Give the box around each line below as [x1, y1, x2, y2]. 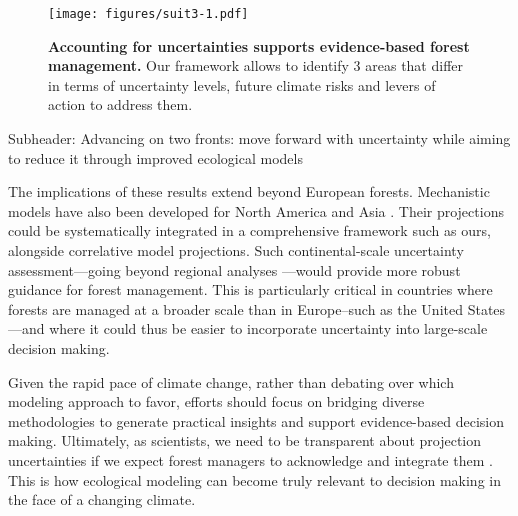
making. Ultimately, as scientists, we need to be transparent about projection [8, 430, 482, 451]
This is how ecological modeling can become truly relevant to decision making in [8, 469, 501, 490]
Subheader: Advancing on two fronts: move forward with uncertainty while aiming [8, 128, 511, 149]
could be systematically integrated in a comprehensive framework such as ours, [8, 220, 491, 241]
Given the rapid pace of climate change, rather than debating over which [8, 371, 454, 392]
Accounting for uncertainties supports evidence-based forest [48, 35, 470, 56]
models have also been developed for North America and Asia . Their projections [8, 200, 504, 221]
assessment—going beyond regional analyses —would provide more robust [8, 259, 461, 280]
